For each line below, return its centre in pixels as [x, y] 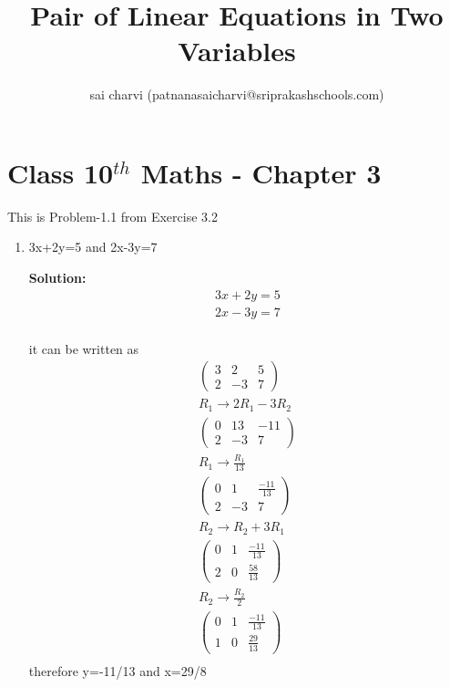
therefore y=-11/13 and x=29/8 [118, 670]
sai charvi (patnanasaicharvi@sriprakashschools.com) [237, 94]
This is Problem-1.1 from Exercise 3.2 [112, 216]
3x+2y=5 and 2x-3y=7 [93, 247]
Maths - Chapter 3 [261, 172]
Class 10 [61, 172]
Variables [237, 51]
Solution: [57, 278]
